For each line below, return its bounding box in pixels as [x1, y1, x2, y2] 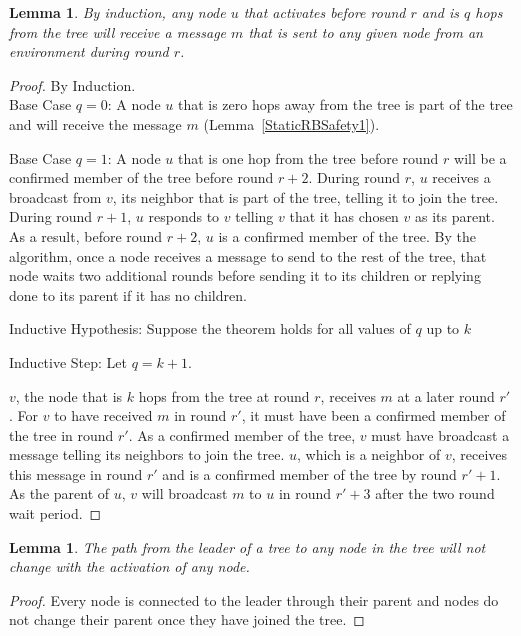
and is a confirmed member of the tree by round [162, 463, 457, 484]
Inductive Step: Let [9, 351, 128, 372]
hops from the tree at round [138, 385, 310, 406]
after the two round [375, 483, 495, 504]
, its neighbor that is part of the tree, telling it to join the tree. [112, 186, 499, 207]
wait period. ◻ [9, 503, 102, 524]
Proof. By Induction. [9, 74, 136, 95]
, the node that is [15, 385, 123, 406]
